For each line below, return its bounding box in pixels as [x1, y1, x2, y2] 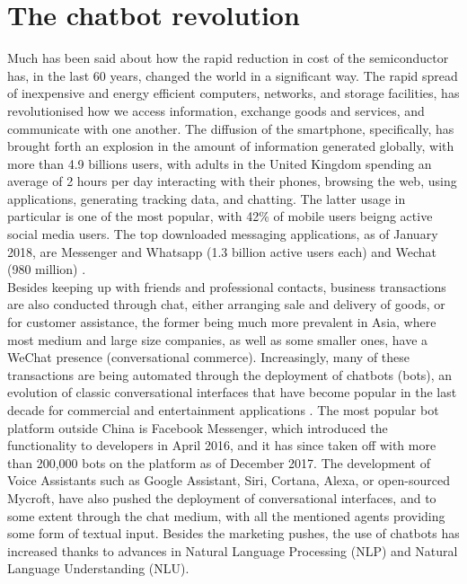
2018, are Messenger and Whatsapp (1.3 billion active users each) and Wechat [7, 242, 437, 261]
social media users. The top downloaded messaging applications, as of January [7, 225, 438, 243]
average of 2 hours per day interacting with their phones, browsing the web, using [7, 172, 457, 190]
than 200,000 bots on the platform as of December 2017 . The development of [7, 453, 430, 472]
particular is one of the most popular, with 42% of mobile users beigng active [7, 207, 433, 226]
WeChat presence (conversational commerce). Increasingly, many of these [7, 348, 410, 367]
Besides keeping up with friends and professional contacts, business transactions [7, 277, 446, 296]
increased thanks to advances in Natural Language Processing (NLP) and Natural [7, 541, 458, 560]
